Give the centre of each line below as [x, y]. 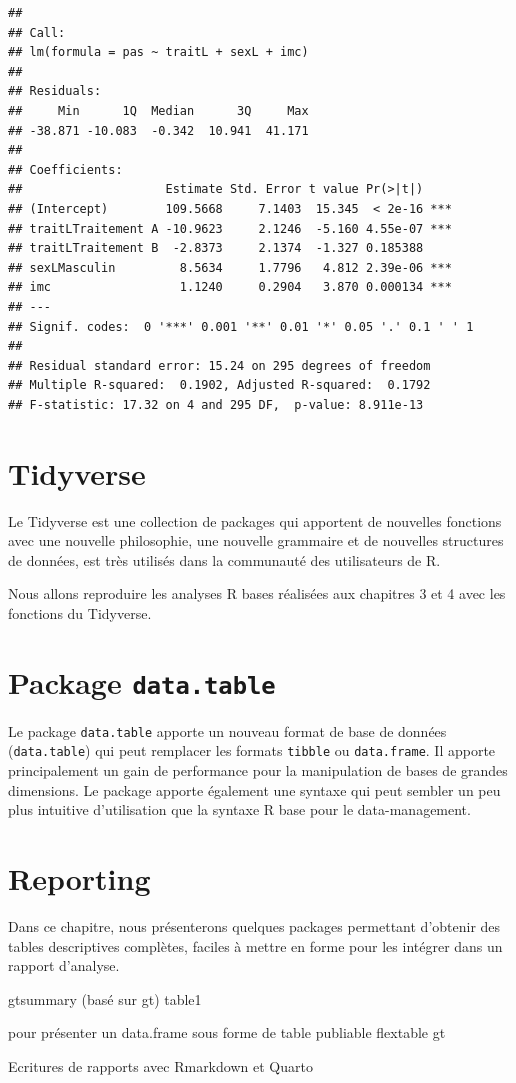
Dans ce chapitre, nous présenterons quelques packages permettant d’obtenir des [254, 926]
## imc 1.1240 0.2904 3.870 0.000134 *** [230, 287]
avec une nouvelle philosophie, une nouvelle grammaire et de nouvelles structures [256, 540]
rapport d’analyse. [64, 965]
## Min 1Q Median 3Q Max [158, 110]
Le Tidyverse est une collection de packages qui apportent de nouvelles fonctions [255, 520]
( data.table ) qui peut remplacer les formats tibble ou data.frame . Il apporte [252, 750]
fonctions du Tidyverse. [80, 612]
